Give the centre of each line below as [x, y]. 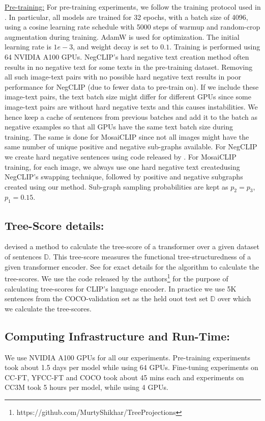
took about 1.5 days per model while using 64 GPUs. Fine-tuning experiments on [131, 367]
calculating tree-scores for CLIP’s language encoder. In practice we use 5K [121, 288]
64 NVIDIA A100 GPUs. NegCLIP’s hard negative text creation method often [127, 56]
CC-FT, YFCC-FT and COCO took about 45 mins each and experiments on [124, 377]
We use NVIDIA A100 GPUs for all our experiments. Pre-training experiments [128, 357]
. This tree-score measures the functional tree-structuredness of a [150, 257]
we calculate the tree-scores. [48, 308]
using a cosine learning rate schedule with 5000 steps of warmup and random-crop [132, 27]
